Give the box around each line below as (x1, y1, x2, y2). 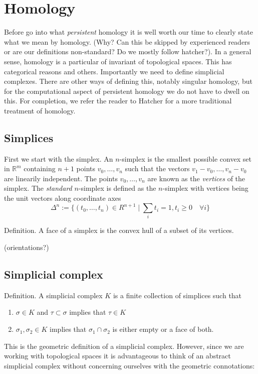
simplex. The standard (4, 183, 72, 193)
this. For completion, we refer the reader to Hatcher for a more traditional (4, 95, 232, 106)
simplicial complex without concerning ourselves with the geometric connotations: (4, 360, 255, 370)
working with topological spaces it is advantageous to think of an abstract (4, 350, 231, 361)
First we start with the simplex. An (4, 153, 113, 164)
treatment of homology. (4, 105, 76, 115)
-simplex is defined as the (78, 183, 156, 193)
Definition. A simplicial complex (4, 290, 103, 300)
